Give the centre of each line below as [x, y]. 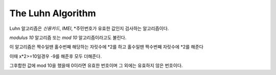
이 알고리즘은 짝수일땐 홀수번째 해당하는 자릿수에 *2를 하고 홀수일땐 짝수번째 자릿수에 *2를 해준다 [107, 47]
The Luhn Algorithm [53, 13]
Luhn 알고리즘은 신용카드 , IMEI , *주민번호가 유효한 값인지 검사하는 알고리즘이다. [89, 28]
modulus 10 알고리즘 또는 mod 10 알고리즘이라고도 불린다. [68, 37]
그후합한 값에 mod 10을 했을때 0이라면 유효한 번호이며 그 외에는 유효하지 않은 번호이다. [96, 65]
